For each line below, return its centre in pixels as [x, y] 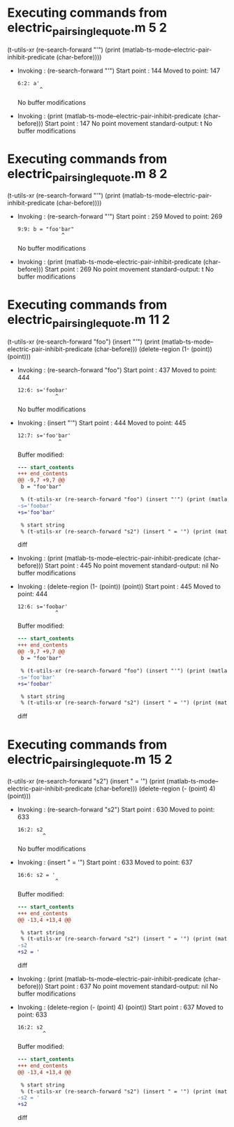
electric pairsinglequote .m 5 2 [87, 29]
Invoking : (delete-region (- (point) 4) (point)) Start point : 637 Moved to [120, 1007]
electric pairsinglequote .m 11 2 [89, 321]
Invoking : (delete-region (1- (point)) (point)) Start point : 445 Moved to [119, 587]
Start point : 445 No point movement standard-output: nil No [131, 566]
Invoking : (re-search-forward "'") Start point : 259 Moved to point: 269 [120, 216]
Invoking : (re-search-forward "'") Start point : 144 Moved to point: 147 [119, 71]
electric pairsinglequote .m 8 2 [87, 175]
